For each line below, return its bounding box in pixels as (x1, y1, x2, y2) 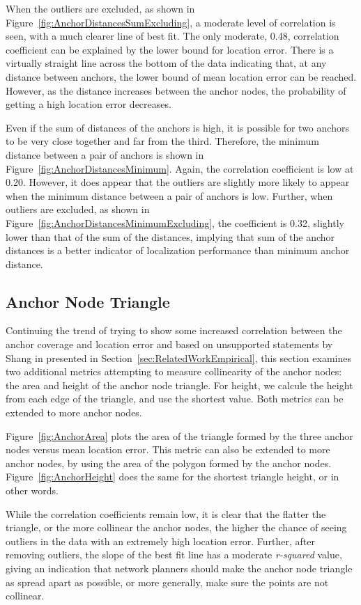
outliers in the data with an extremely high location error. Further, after (6, 533, 315, 548)
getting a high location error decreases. (6, 97, 171, 111)
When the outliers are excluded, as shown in (6, 1, 195, 15)
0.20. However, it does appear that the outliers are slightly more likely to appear (6, 175, 350, 189)
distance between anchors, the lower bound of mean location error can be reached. (6, 69, 357, 84)
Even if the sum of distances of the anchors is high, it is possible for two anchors (6, 120, 349, 134)
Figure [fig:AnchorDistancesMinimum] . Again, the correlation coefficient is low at (6, 161, 354, 175)
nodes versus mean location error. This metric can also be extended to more (6, 442, 330, 457)
